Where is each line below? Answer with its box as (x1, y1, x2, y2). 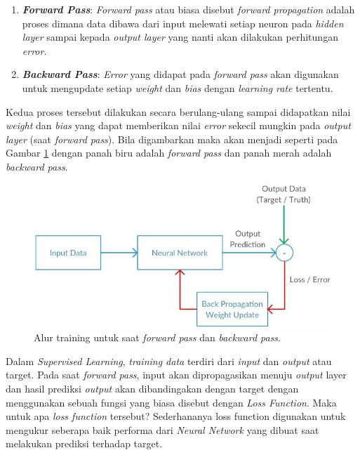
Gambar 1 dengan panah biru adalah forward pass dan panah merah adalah (6, 145, 332, 160)
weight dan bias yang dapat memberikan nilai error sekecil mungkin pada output (6, 118, 351, 133)
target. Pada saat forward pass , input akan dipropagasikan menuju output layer (6, 367, 347, 382)
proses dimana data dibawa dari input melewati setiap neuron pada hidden (22, 15, 344, 30)
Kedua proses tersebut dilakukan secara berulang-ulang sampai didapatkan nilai (6, 104, 351, 119)
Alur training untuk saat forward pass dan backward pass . (34, 330, 281, 345)
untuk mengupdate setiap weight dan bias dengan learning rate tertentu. (22, 80, 333, 95)
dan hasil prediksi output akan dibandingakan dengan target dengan (6, 381, 299, 395)
